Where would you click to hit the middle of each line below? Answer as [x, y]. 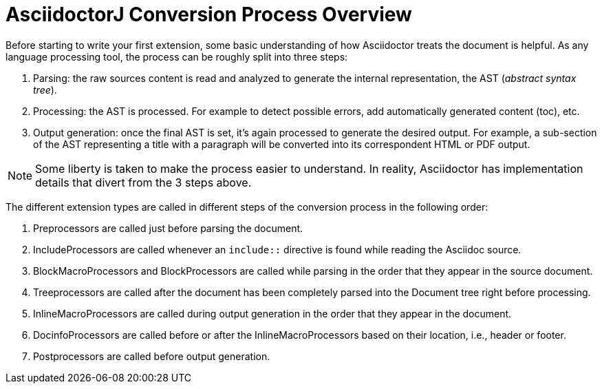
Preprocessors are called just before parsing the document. [168, 228]
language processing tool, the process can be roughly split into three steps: [177, 56]
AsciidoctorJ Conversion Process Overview [209, 14]
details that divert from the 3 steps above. [143, 182]
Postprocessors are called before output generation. [152, 356]
